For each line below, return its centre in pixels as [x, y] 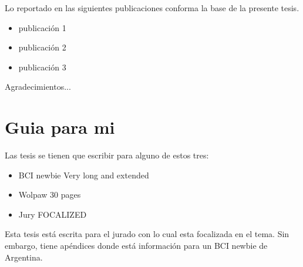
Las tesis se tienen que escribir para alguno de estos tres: [107, 155]
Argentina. [24, 257]
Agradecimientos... [38, 87]
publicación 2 [42, 47]
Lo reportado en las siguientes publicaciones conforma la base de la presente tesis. [152, 8]
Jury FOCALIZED [53, 214]
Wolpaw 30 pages [50, 195]
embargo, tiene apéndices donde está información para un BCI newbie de [136, 246]
